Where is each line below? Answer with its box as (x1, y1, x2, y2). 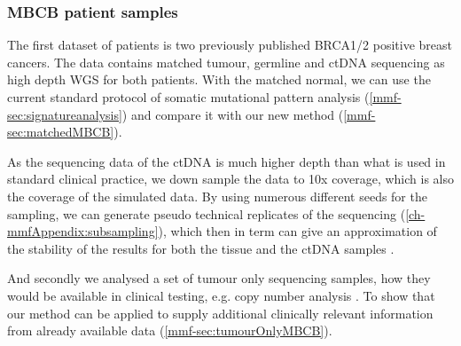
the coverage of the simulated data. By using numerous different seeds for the (7, 186, 427, 205)
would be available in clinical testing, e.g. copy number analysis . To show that (7, 286, 435, 304)
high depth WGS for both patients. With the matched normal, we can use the (7, 70, 431, 89)
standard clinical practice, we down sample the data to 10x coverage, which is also (7, 169, 454, 188)
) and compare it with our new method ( (121, 105, 344, 123)
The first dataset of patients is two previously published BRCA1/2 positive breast (7, 35, 452, 54)
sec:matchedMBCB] (7, 122, 114, 141)
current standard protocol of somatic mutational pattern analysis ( (7, 88, 370, 106)
